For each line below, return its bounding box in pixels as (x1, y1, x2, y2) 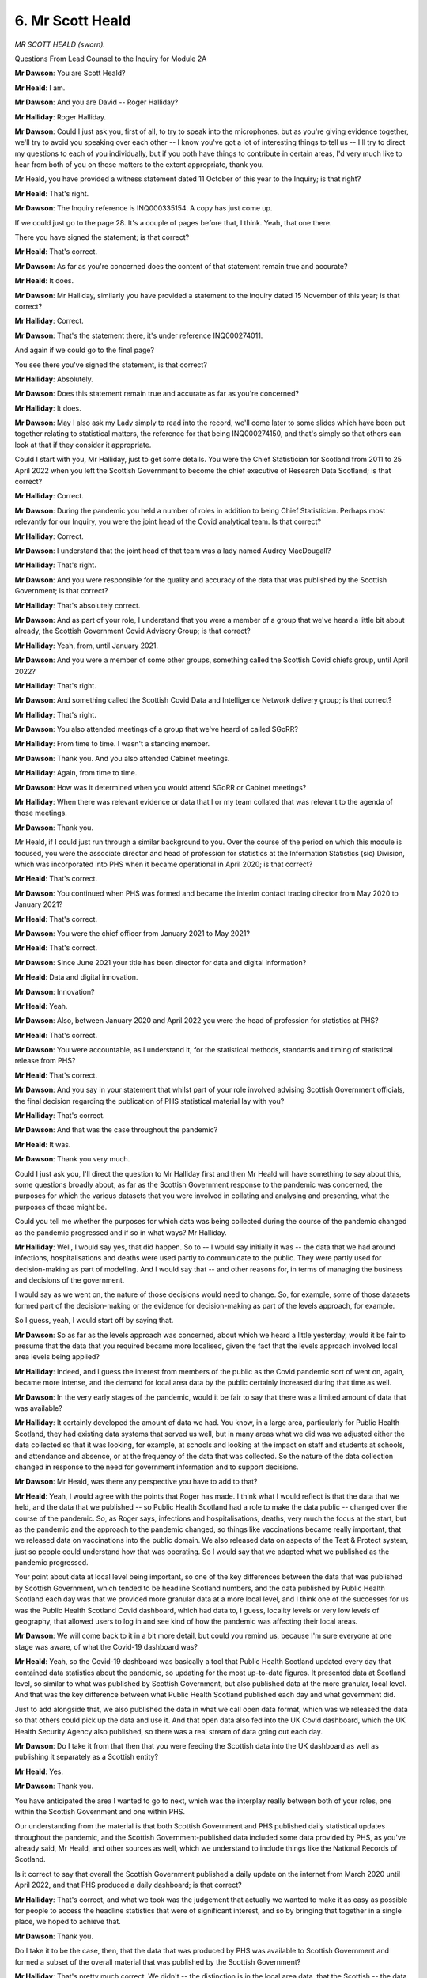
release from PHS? (14, 1056, 76, 1066)
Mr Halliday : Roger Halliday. (14, 112, 107, 122)
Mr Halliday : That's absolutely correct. (14, 601, 141, 610)
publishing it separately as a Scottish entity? (14, 1753, 158, 1762)
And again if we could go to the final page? (14, 345, 154, 355)
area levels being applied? (14, 1352, 100, 1362)
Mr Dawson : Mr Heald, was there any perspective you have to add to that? (14, 1476, 258, 1487)
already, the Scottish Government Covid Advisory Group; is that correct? (14, 626, 251, 636)
